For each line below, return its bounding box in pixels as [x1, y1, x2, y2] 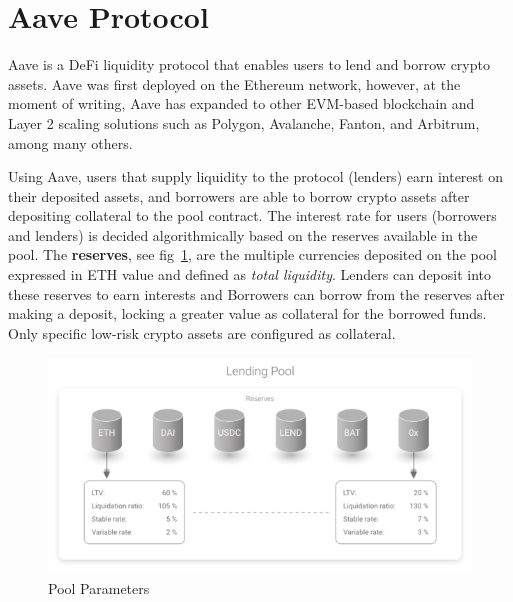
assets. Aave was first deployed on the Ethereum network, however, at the [8, 73, 461, 94]
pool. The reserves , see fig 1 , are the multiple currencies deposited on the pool [8, 244, 497, 265]
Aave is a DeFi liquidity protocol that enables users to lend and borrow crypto [8, 54, 490, 75]
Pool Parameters [48, 577, 150, 598]
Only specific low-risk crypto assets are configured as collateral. [8, 322, 396, 343]
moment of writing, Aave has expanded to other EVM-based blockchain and [8, 93, 475, 114]
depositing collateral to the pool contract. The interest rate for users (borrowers [8, 205, 497, 226]
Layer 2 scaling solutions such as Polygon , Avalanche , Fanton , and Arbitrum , [8, 112, 480, 133]
